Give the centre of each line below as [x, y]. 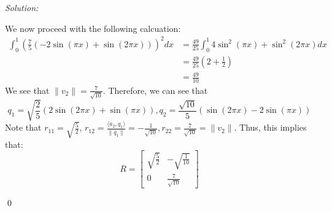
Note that [23, 127]
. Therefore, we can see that [155, 90]
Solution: [22, 7]
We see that [27, 90]
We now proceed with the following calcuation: [93, 28]
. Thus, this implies [270, 127]
